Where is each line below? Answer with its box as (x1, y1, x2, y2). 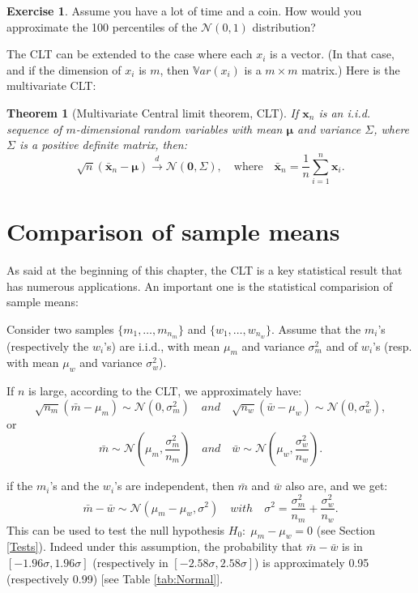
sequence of (6, 120, 62, 137)
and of (326, 337, 358, 354)
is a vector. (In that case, (270, 45, 395, 62)
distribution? (252, 18, 316, 35)
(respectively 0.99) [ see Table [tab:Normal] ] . (6, 570, 224, 587)
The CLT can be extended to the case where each (6, 45, 253, 62)
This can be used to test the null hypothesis (6, 521, 225, 538)
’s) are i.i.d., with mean (104, 337, 220, 354)
